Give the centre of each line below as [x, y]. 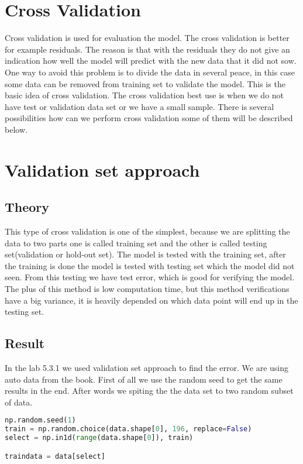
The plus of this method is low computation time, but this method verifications [147, 289]
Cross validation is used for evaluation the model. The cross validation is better [147, 38]
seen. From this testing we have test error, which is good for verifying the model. [150, 277]
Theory [27, 207]
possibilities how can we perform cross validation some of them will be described [149, 118]
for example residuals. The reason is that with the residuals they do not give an [147, 49]
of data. [19, 402]
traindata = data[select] [55, 456]
